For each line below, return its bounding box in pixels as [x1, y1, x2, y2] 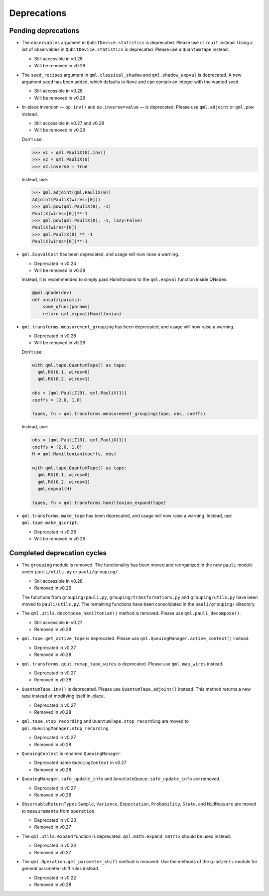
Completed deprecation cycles [9, 548, 107, 557]
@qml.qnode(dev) [32, 290, 72, 296]
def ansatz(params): [32, 297, 82, 302]
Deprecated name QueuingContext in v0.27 [34, 760, 127, 766]
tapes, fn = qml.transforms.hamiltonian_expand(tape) [32, 500, 166, 506]
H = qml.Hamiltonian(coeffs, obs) [32, 451, 117, 457]
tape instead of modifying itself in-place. [21, 693, 105, 699]
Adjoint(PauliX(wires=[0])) [32, 197, 101, 202]
